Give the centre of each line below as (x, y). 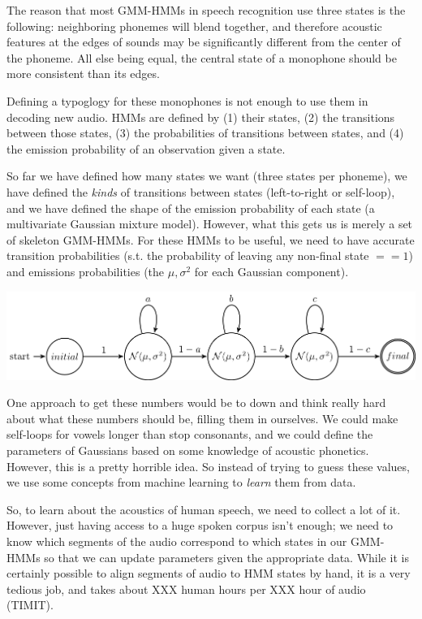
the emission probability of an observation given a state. (146, 148)
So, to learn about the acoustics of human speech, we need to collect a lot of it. (204, 509)
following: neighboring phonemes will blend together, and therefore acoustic (194, 26)
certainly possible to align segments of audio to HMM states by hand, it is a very (209, 573)
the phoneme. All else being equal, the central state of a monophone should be (202, 57)
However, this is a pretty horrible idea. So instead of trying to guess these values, (208, 466)
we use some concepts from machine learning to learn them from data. (181, 482)
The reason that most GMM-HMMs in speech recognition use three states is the (206, 10)
